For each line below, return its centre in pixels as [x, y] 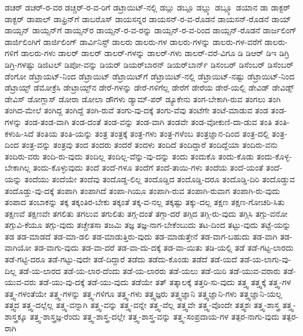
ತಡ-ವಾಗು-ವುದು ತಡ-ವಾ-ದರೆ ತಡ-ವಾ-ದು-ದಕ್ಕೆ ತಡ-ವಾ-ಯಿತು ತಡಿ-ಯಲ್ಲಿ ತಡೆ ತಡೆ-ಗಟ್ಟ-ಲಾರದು [164, 247]
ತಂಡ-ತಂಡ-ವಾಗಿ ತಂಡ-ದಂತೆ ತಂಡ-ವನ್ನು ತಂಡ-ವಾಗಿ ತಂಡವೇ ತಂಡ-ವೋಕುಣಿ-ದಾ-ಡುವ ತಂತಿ [148, 121]
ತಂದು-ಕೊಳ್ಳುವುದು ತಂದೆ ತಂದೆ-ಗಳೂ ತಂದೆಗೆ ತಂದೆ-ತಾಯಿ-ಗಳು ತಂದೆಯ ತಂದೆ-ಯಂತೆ [148, 167]
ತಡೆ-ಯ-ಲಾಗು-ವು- [265, 259]
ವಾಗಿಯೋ [18, 247]
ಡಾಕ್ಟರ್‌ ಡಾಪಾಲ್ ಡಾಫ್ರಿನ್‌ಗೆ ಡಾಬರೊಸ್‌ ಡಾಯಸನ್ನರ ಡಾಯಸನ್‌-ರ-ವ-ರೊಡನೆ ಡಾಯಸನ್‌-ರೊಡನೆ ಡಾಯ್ [148, 18]
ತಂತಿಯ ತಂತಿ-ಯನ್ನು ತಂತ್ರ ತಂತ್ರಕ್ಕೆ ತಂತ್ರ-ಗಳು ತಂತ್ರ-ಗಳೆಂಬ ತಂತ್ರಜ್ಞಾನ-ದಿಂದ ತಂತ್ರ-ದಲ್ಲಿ [153, 133]
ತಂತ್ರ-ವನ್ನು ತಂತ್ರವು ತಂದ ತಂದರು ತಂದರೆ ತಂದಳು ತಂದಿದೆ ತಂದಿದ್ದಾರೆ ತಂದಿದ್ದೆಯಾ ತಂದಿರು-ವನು [149, 145]
